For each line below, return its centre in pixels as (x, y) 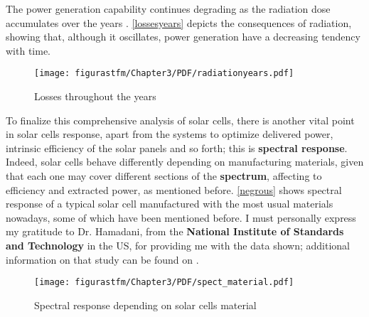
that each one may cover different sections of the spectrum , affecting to (164, 176)
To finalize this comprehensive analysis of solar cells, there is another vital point (180, 120)
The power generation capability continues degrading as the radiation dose (168, 9)
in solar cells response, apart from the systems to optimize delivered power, (170, 134)
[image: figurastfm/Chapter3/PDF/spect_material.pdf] (164, 283)
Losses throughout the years (95, 96)
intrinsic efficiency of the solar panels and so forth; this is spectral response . (177, 147)
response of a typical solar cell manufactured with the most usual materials (170, 204)
